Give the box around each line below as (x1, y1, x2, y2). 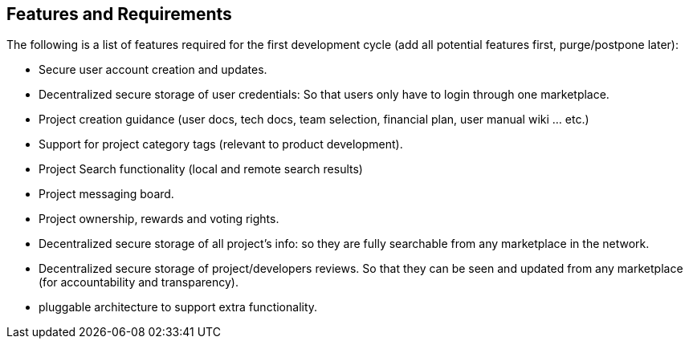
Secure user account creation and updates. (39, 63, 267, 77)
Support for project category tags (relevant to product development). (39, 137, 403, 152)
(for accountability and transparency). (39, 275, 238, 290)
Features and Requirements (6, 4, 232, 24)
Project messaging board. (39, 187, 174, 201)
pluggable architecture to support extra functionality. (39, 300, 318, 315)
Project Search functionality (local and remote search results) (39, 162, 363, 177)
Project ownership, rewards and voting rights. (39, 212, 279, 226)
